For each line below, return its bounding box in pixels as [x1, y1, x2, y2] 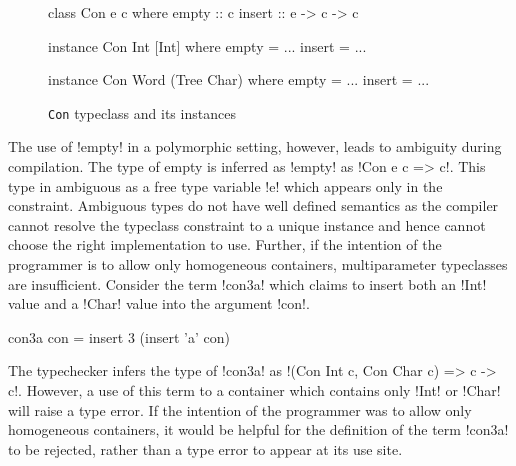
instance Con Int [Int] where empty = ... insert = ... [48, 35, 367, 56]
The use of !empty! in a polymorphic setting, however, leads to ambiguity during [8, 136, 502, 157]
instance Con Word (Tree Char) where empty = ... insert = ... [48, 69, 430, 90]
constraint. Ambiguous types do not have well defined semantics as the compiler [8, 195, 499, 216]
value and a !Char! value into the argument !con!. [8, 293, 310, 314]
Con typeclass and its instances [48, 102, 236, 123]
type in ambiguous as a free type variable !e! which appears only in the [8, 175, 443, 196]
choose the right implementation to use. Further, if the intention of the [8, 234, 442, 255]
